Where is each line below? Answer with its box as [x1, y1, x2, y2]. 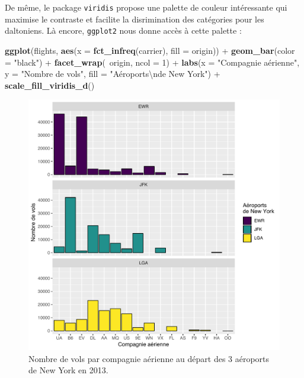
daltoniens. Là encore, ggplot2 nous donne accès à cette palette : [5, 24, 242, 37]
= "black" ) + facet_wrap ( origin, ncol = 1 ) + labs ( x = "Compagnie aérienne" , [5, 56, 300, 68]
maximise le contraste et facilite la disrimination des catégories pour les [5, 12, 264, 25]
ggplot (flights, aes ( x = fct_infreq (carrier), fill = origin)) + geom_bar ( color [5, 44, 295, 56]
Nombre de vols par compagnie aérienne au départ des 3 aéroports [28, 352, 270, 364]
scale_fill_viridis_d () [5, 79, 95, 91]
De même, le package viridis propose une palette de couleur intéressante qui [5, 1, 287, 13]
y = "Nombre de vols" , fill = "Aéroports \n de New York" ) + [5, 67, 220, 80]
